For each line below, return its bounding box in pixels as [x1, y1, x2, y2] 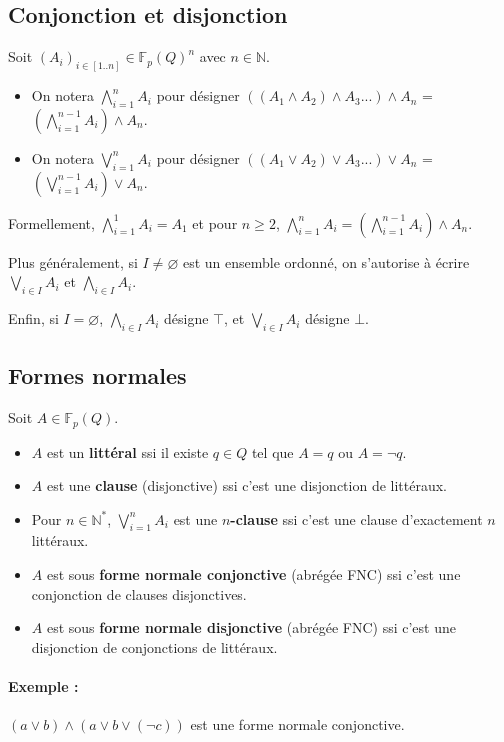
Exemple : [8, 676, 79, 697]
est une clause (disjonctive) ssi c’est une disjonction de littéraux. [46, 475, 447, 496]
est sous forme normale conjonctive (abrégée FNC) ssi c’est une [46, 564, 461, 585]
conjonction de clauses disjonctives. [31, 583, 247, 604]
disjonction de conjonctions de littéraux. [31, 636, 278, 657]
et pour [192, 212, 238, 233]
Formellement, [8, 212, 95, 233]
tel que [251, 441, 294, 462]
